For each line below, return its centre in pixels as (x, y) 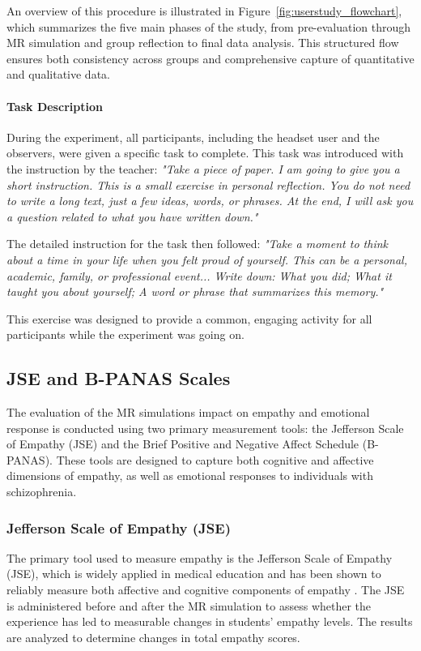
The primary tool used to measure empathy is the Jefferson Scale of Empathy (200, 557)
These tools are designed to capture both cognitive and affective (215, 459)
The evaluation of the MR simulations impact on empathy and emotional (188, 412)
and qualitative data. (58, 74)
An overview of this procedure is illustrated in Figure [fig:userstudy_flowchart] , (204, 11)
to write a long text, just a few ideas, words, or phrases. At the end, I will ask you (210, 201)
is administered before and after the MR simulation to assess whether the (189, 605)
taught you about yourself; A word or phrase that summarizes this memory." (195, 291)
